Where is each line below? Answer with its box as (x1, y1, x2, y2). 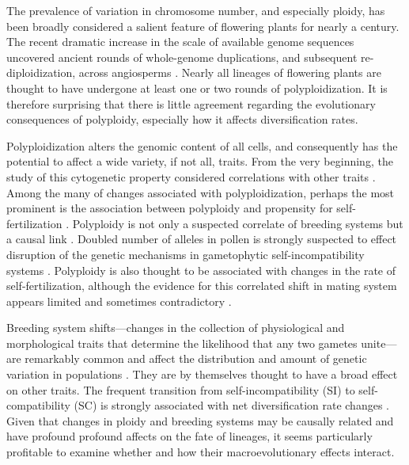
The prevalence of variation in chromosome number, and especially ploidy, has (6, 2, 385, 18)
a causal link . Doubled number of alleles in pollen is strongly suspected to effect (6, 231, 397, 247)
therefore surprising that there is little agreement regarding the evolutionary (6, 95, 376, 112)
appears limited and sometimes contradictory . (6, 292, 232, 309)
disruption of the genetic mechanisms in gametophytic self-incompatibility (6, 246, 365, 262)
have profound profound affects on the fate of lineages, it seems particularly (6, 428, 373, 444)
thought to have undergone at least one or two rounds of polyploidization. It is (6, 79, 388, 96)
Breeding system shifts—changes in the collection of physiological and (6, 319, 345, 336)
